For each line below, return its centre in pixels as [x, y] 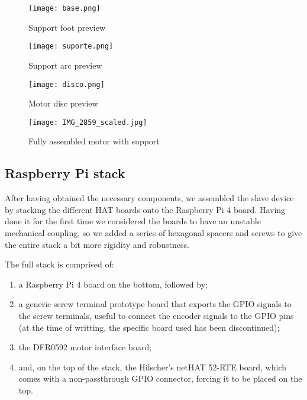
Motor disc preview [63, 103]
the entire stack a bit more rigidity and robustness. [97, 244]
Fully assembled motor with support [94, 141]
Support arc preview [65, 65]
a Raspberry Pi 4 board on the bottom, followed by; [113, 284]
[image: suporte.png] [71, 46]
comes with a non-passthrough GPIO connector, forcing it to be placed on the [160, 378]
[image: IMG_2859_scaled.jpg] [88, 122]
